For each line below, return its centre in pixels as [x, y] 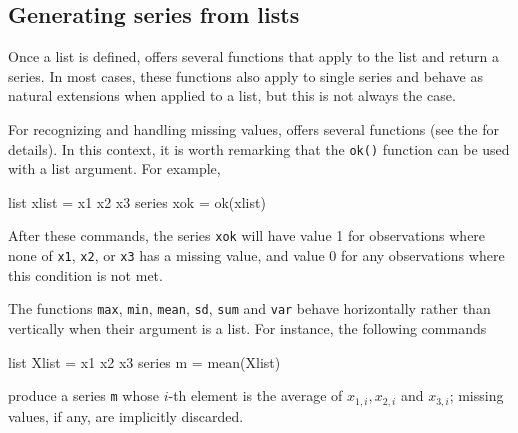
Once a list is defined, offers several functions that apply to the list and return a [254, 56]
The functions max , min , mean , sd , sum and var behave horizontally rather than [249, 308]
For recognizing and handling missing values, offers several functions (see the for [253, 128]
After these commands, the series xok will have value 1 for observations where [247, 235]
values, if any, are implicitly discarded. [126, 415]
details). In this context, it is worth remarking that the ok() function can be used [259, 148]
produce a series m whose [83, 395]
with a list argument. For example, [114, 168]
